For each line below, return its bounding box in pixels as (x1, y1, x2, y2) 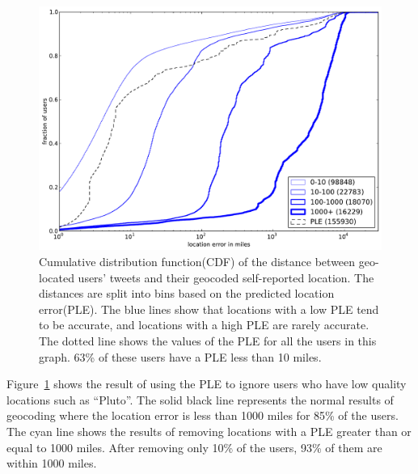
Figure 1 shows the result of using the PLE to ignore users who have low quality (6, 375, 407, 392)
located (39, 269, 74, 286)
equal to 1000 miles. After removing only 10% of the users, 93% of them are (6, 438, 382, 455)
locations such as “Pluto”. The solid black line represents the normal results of (6, 391, 394, 408)
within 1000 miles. (6, 455, 97, 472)
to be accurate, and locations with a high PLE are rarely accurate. (39, 316, 369, 333)
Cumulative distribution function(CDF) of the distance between (39, 253, 356, 270)
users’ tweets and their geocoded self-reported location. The (78, 269, 374, 286)
